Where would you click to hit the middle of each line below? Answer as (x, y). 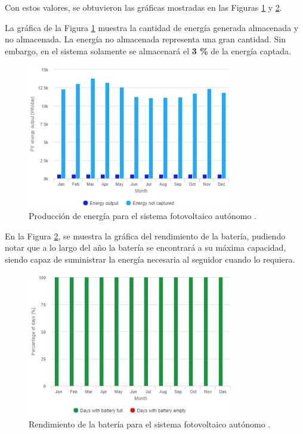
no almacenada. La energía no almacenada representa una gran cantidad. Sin (146, 39)
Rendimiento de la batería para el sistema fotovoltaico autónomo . (150, 424)
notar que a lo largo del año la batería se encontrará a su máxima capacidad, (146, 247)
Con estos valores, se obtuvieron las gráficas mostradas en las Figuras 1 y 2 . (143, 7)
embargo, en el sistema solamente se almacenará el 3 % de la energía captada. (148, 50)
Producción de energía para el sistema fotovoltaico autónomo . (143, 216)
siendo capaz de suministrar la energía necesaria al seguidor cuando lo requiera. (150, 259)
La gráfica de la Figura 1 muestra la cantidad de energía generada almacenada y (152, 27)
